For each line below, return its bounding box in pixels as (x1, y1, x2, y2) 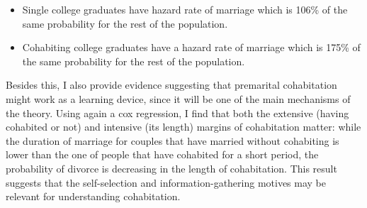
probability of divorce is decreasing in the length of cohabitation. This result (6, 160, 337, 175)
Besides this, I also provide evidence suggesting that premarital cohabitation (6, 77, 337, 92)
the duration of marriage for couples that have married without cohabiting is (6, 133, 339, 148)
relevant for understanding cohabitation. (6, 189, 181, 204)
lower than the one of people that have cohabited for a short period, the (6, 147, 319, 162)
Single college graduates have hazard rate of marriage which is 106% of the (22, 2, 348, 16)
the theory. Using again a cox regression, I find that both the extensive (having (6, 105, 349, 120)
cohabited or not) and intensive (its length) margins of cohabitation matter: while (6, 119, 361, 134)
